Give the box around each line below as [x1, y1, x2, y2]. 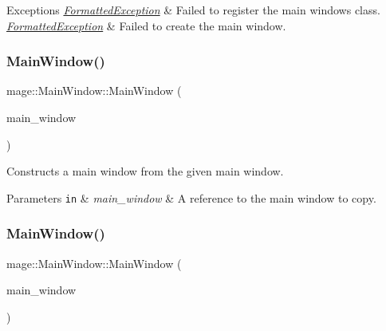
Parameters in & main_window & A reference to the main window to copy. [6, 189, 376, 206]
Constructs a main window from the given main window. [6, 163, 284, 179]
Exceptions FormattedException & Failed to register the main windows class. [6, 2, 380, 18]
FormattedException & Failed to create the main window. [6, 17, 286, 33]
